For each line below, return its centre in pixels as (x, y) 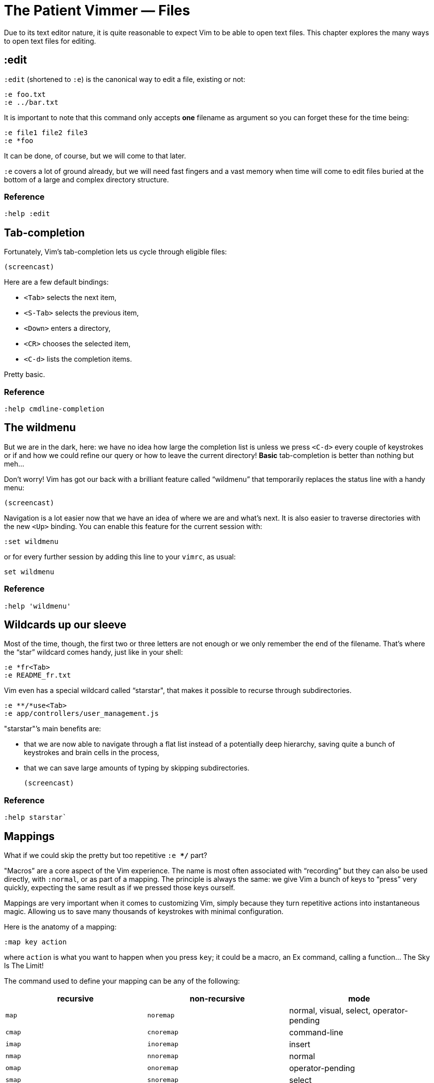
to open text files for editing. (50, 41)
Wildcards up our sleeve (65, 624)
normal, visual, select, (330, 1010)
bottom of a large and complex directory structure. (87, 179)
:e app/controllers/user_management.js (81, 714)
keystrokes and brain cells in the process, (92, 753)
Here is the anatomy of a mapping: (60, 927)
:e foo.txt (25, 94)
